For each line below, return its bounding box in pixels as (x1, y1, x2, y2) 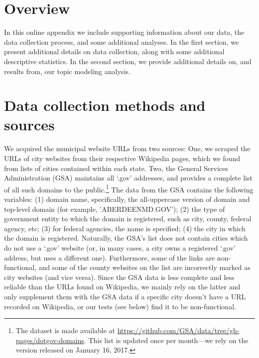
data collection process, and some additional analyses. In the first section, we (4, 36, 239, 47)
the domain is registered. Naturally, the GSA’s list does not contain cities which (4, 233, 248, 243)
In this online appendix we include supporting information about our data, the (4, 27, 245, 37)
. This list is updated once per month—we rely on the (84, 335, 249, 345)
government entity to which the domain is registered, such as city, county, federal (4, 213, 252, 224)
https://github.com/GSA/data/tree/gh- (117, 325, 240, 336)
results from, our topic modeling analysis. (4, 66, 130, 76)
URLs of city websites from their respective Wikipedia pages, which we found (4, 153, 241, 163)
